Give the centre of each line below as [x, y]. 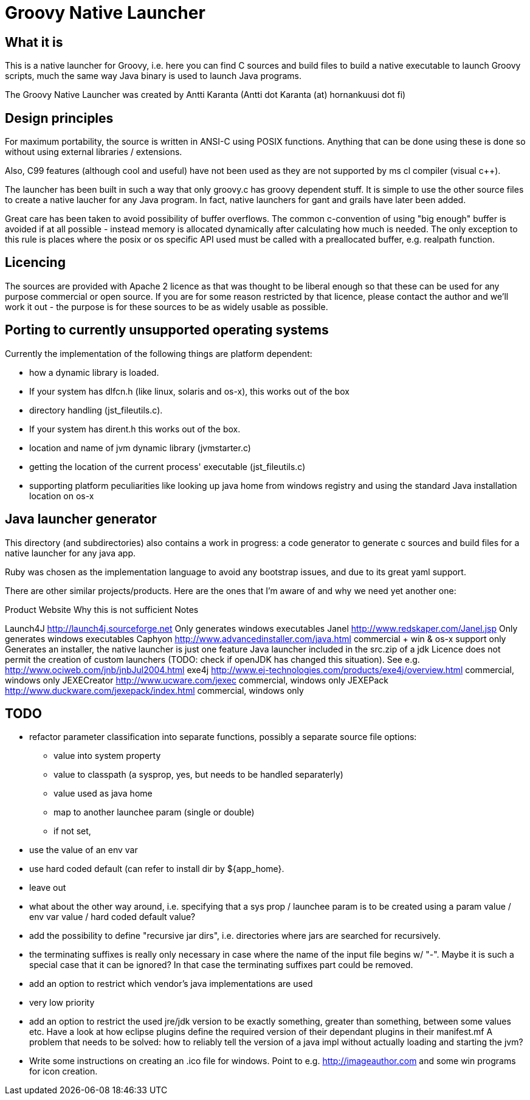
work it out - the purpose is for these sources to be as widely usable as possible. [167, 306]
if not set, [72, 831]
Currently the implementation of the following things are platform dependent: [159, 353]
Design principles [59, 118]
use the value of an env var [84, 850]
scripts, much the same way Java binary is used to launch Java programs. [153, 76]
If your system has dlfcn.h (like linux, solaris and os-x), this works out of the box [189, 391]
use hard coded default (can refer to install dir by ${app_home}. [157, 869]
